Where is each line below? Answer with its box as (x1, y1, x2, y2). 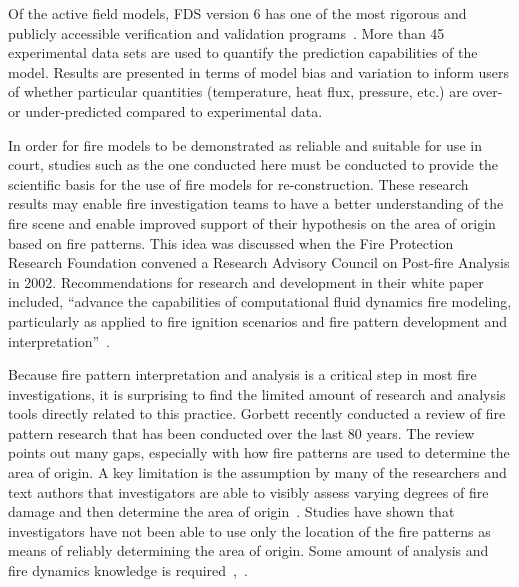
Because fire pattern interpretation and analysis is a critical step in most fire (8, 364, 477, 385)
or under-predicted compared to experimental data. (8, 100, 323, 121)
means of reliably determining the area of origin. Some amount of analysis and (8, 540, 489, 561)
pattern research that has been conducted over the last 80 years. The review (8, 422, 475, 443)
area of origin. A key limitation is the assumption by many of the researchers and (8, 462, 507, 483)
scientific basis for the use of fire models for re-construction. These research (8, 173, 469, 194)
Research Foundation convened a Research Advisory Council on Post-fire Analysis (8, 252, 510, 273)
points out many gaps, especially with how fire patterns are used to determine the (8, 442, 510, 463)
